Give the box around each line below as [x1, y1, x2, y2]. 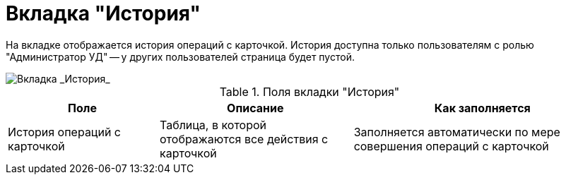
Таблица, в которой [160, 117, 267, 132]
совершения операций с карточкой [353, 138, 549, 153]
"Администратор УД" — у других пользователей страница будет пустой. [6, 50, 355, 63]
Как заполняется [434, 100, 531, 115]
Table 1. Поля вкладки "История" [219, 84, 400, 99]
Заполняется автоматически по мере [353, 124, 560, 139]
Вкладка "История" [6, 1, 201, 25]
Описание [227, 100, 284, 115]
